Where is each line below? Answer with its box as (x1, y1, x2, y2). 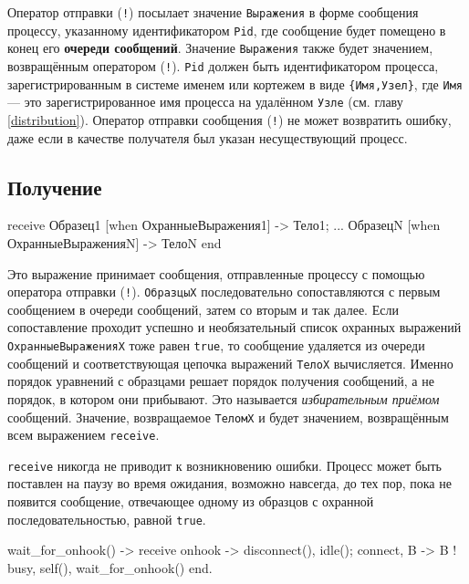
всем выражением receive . (7, 425, 160, 444)
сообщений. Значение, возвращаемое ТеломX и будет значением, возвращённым (7, 407, 449, 426)
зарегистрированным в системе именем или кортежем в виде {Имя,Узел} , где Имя (7, 74, 463, 93)
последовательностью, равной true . (7, 509, 206, 528)
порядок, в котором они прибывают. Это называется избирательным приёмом (7, 389, 440, 408)
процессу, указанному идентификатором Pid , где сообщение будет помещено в (7, 20, 446, 39)
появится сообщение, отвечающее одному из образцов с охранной (7, 492, 374, 511)
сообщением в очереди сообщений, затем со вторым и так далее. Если (7, 299, 399, 318)
